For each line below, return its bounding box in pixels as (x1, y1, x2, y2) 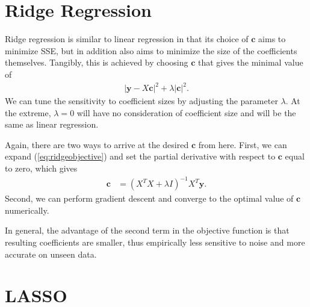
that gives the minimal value (197, 56, 303, 69)
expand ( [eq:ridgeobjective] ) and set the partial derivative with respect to (5, 150, 276, 163)
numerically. (5, 203, 49, 216)
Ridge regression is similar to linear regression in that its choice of (5, 33, 249, 45)
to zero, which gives (5, 162, 78, 174)
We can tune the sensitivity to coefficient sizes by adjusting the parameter (5, 95, 278, 107)
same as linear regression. (5, 118, 99, 131)
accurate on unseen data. (5, 247, 97, 260)
